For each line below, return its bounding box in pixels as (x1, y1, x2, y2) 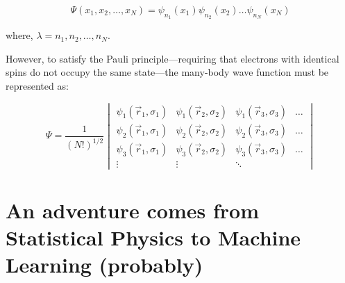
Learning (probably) (6, 250, 203, 279)
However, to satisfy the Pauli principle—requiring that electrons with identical (6, 51, 339, 65)
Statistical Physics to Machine (6, 223, 301, 252)
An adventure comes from (6, 196, 259, 225)
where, (6, 28, 33, 42)
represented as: (6, 78, 69, 92)
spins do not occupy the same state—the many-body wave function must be (6, 65, 329, 79)
